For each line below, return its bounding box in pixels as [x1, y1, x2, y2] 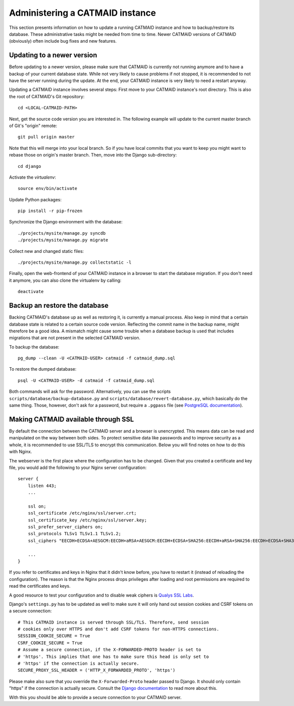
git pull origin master [18, 134, 75, 140]
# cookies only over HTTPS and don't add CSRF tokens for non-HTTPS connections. [18, 626, 220, 632]
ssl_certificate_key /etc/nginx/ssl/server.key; [27, 517, 147, 523]
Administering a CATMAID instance [9, 7, 156, 18]
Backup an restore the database [9, 301, 109, 310]
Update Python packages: [9, 196, 62, 202]
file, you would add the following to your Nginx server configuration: [9, 464, 147, 470]
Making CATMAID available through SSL [9, 415, 134, 423]
